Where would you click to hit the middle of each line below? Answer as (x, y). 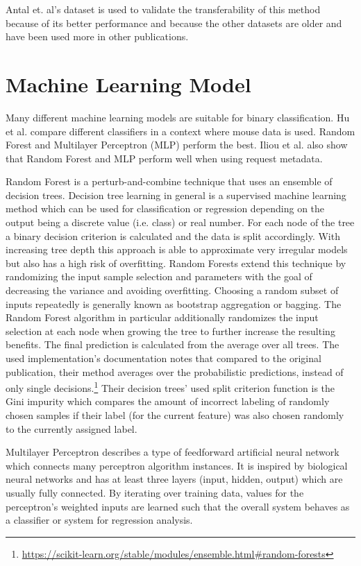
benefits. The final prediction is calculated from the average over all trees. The (173, 344)
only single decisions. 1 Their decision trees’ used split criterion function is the (170, 387)
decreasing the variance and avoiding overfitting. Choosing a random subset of (172, 290)
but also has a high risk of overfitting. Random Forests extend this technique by (176, 263)
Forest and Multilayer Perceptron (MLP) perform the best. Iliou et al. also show (177, 145)
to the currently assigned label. (72, 428)
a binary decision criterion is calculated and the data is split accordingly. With (173, 235)
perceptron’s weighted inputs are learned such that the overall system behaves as (178, 506)
